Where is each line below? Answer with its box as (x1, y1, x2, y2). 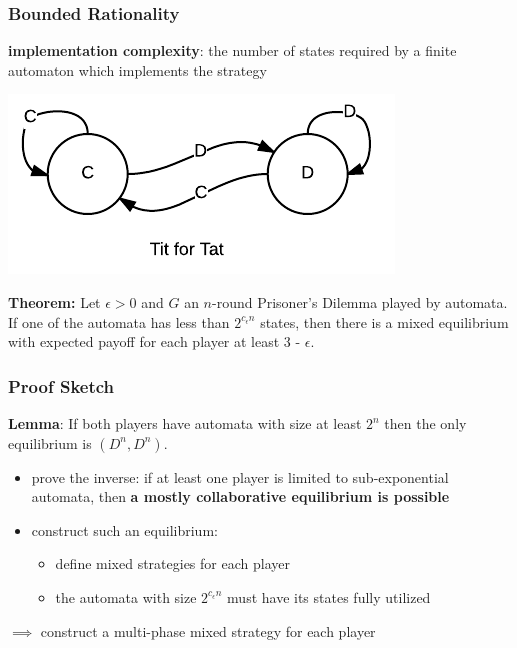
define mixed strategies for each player (55, 553, 290, 574)
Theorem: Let (8, 292, 101, 312)
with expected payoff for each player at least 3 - (8, 331, 301, 352)
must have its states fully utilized (227, 586, 431, 607)
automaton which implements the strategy (8, 59, 267, 80)
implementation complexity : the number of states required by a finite (8, 40, 457, 61)
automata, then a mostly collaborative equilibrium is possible (31, 486, 450, 507)
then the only (384, 413, 467, 433)
